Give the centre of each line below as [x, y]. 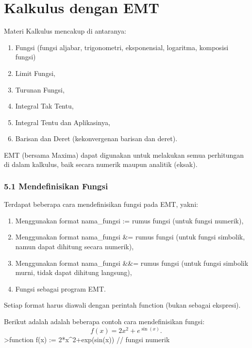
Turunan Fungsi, [40, 89]
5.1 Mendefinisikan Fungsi [56, 186]
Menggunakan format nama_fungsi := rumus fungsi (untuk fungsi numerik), [129, 220]
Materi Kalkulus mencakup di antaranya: [65, 31]
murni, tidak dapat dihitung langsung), [74, 272]
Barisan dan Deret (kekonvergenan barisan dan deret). [96, 138]
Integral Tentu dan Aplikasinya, [63, 122]
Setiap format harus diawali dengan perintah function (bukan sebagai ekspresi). [122, 305]
